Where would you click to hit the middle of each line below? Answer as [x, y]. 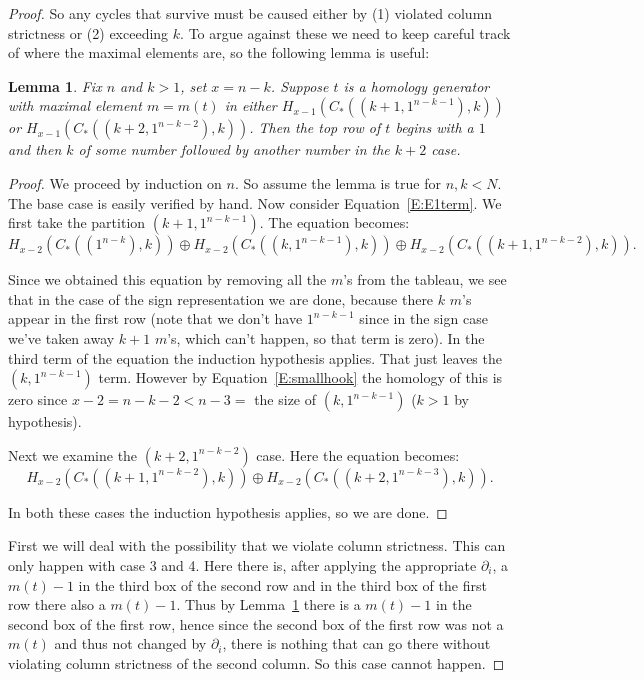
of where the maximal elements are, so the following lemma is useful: [219, 52]
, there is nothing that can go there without [356, 643]
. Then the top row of [315, 127]
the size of [285, 399]
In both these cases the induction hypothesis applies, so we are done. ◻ [228, 511]
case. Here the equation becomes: [358, 454]
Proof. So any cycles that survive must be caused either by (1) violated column [250, 13]
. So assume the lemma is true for [337, 182]
